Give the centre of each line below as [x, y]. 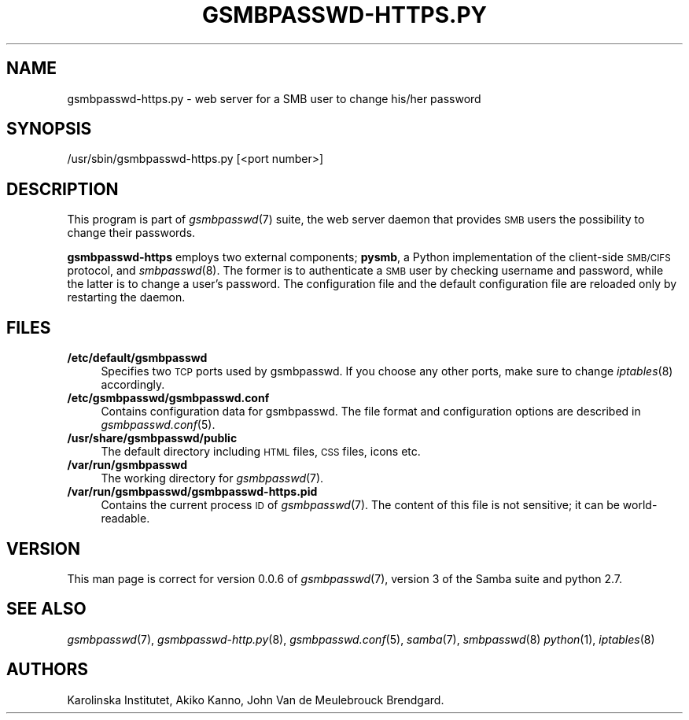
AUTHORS [48, 670]
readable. [125, 519]
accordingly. [133, 385]
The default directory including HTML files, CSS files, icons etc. [261, 452]
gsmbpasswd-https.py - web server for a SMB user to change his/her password [274, 98]
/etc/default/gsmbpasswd [137, 358]
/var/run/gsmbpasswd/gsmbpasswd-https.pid [192, 492]
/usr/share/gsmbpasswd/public [152, 438]
